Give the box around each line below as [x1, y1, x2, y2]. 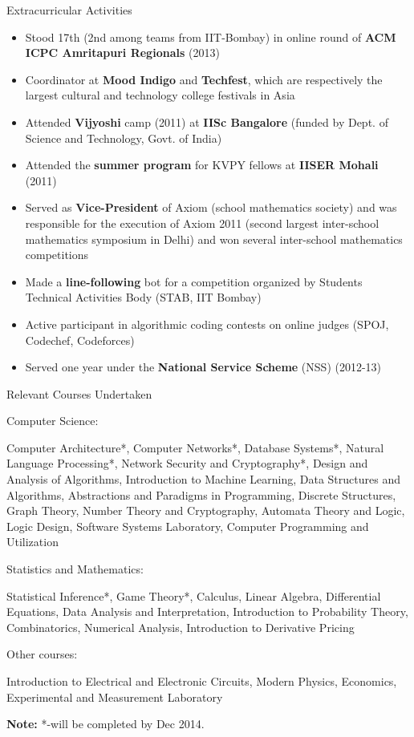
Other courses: [6, 646, 78, 662]
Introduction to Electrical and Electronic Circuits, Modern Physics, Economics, [6, 673, 397, 689]
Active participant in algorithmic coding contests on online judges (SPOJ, [25, 315, 389, 332]
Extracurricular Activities [6, 2, 132, 18]
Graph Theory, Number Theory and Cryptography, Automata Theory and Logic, [6, 502, 405, 519]
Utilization [6, 533, 59, 550]
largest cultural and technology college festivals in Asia [25, 87, 295, 103]
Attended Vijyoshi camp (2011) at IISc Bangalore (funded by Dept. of [25, 113, 388, 130]
